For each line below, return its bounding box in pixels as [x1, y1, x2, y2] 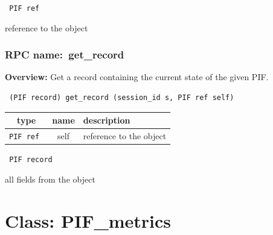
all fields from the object [5, 172, 95, 185]
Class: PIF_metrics [5, 208, 172, 233]
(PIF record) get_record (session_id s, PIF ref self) [9, 93, 234, 102]
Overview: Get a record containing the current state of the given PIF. [5, 70, 269, 83]
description [83, 114, 130, 127]
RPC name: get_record [5, 47, 124, 62]
